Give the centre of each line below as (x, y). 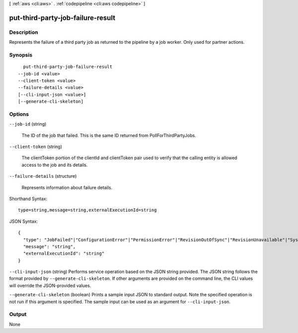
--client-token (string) (36, 146)
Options (19, 114)
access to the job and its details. (55, 165)
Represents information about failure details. (67, 187)
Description (24, 32)
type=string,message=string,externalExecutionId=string (87, 210)
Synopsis (21, 55)
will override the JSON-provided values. (50, 285)
